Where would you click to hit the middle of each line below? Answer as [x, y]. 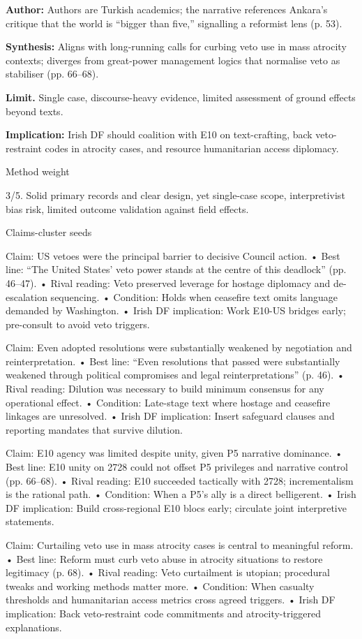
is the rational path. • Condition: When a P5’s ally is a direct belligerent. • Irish [181, 494]
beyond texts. [35, 111]
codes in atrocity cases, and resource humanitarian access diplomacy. [192, 148]
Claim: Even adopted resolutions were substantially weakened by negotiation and [179, 347]
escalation [27, 296]
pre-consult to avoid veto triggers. [78, 324]
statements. [30, 521]
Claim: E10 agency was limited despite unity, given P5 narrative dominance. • [174, 453]
